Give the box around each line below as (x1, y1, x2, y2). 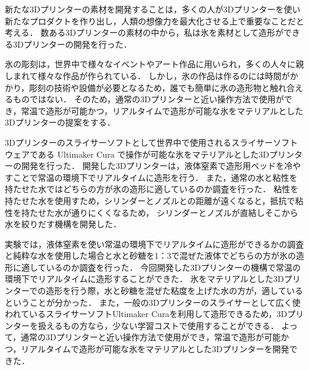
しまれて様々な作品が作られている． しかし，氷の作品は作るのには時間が (5, 69, 290, 81)
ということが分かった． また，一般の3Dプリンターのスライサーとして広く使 (5, 296, 301, 308)
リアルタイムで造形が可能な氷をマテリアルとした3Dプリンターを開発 (21, 343, 289, 355)
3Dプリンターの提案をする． (5, 116, 115, 128)
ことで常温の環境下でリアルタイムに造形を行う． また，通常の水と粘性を (12, 171, 298, 183)
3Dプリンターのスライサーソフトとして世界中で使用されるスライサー (5, 136, 273, 148)
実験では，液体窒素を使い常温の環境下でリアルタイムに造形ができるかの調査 (5, 237, 304, 250)
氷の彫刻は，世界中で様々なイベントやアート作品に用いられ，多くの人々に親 (5, 58, 304, 70)
